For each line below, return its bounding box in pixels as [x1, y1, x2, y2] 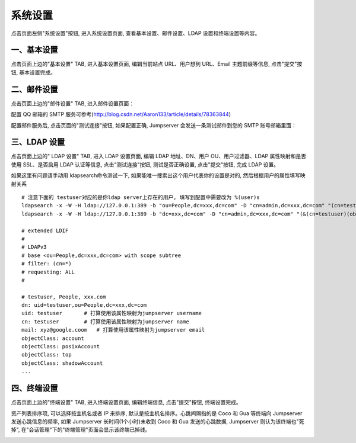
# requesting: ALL [21, 268, 75, 275]
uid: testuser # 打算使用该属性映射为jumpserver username [21, 310, 202, 317]
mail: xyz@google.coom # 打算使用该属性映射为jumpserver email [21, 326, 205, 333]
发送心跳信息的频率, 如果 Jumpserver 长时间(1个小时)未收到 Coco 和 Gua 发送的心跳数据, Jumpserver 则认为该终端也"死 [11, 418, 304, 425]
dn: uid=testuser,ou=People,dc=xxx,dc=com [21, 302, 147, 309]
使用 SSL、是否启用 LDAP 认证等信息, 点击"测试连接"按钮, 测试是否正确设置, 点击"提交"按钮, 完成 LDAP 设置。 [11, 160, 279, 168]
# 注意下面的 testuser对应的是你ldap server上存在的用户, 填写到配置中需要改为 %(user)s [21, 194, 260, 201]
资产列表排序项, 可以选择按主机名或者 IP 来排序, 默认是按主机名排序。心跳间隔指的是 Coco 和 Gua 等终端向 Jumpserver [11, 409, 303, 417]
